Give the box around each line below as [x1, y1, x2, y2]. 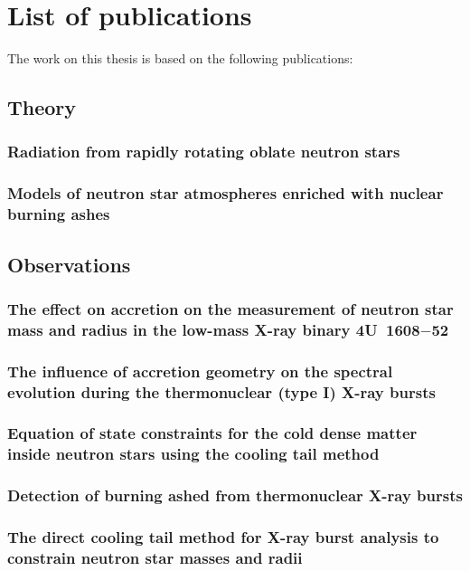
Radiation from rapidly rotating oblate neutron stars [7, 140, 400, 163]
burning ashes [7, 203, 110, 225]
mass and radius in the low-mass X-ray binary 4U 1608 [7, 318, 420, 340]
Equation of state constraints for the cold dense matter [7, 422, 418, 444]
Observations [7, 250, 131, 278]
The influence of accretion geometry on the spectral [7, 359, 393, 382]
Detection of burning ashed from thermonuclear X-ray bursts [7, 484, 463, 507]
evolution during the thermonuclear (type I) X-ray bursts [7, 380, 436, 403]
